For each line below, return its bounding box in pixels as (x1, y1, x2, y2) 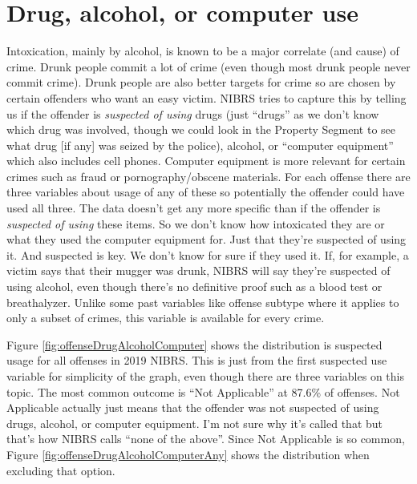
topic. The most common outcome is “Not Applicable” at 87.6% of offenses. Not (6, 383, 400, 400)
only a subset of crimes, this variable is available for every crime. (6, 309, 325, 326)
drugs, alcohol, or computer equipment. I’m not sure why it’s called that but (6, 414, 383, 431)
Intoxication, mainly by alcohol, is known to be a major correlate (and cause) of (6, 42, 399, 59)
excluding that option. (6, 462, 115, 478)
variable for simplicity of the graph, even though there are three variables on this (6, 368, 404, 384)
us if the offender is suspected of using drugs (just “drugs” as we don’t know (6, 105, 379, 122)
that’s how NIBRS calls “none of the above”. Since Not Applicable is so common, (6, 430, 405, 447)
